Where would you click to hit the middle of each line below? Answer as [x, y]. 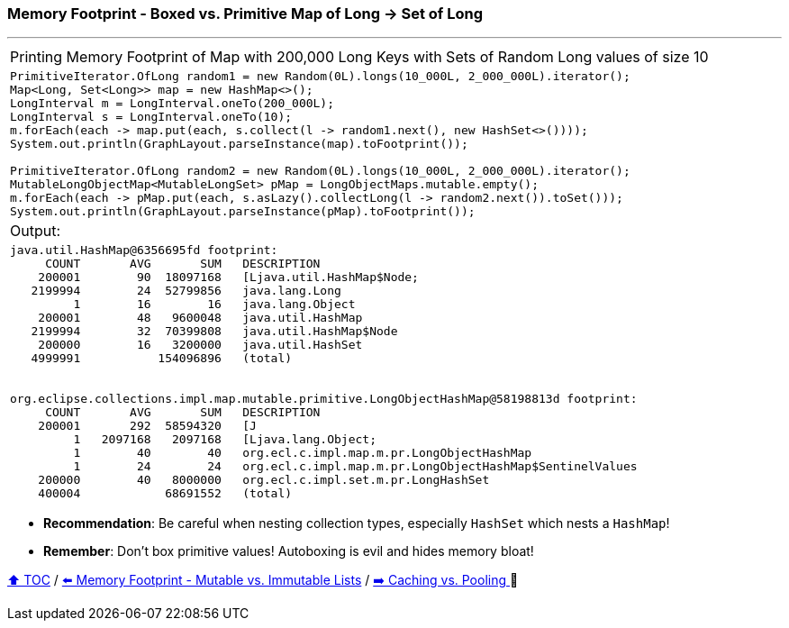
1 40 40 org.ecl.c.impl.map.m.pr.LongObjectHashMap [303, 453]
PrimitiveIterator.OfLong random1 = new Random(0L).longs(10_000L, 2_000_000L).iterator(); [320, 77]
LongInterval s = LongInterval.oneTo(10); [151, 117]
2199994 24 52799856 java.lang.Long [186, 291]
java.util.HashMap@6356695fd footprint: [144, 250]
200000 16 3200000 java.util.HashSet [200, 345]
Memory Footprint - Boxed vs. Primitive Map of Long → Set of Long [245, 14]
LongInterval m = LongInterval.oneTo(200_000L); [172, 104]
